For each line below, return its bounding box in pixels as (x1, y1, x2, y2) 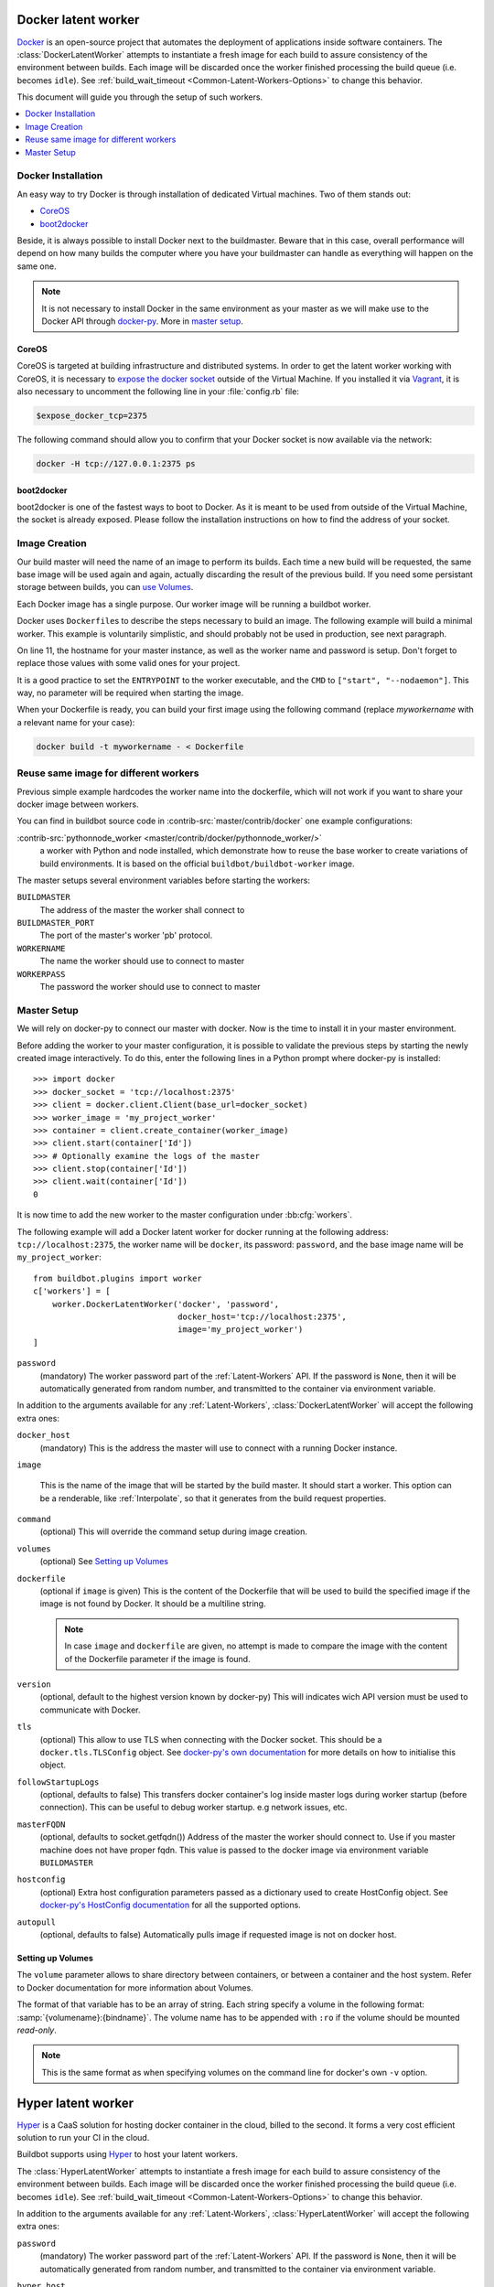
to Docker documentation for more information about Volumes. (16, 1981, 253, 1993)
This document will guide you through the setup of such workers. (16, 91, 263, 102)
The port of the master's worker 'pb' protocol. (39, 929, 213, 941)
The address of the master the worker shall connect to (39, 904, 245, 915)
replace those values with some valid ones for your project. (16, 658, 241, 669)
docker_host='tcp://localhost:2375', (177, 1311, 347, 1322)
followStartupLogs (16, 1777, 100, 1788)
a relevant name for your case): (16, 716, 135, 727)
